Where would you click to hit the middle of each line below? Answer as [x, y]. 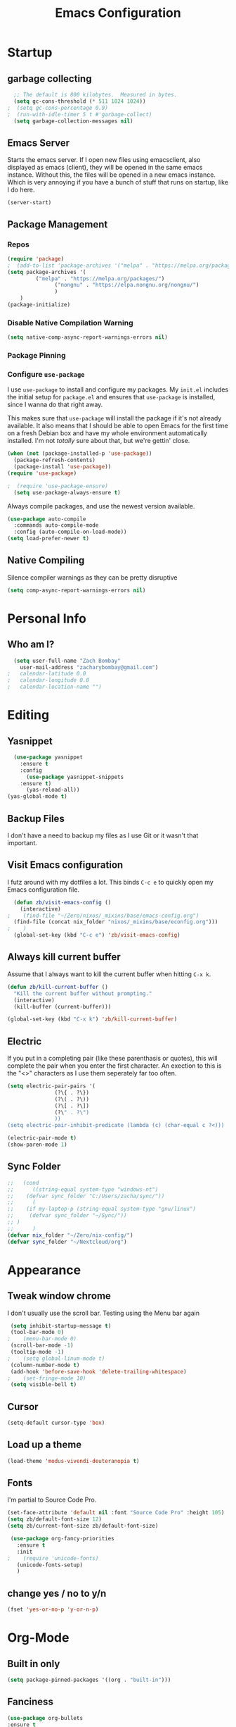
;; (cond [23, 1183]
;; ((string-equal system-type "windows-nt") [83, 1189]
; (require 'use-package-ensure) [58, 486]
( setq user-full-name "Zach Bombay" [67, 661]
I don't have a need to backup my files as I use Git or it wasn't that [103, 835]
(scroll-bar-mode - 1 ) [42, 1346]
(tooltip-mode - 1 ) [37, 1352]
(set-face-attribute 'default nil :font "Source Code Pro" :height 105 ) [116, 1513]
